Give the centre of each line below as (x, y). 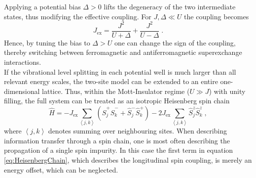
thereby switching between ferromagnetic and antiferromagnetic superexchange (123, 52)
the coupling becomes (217, 16)
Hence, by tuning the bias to (47, 42)
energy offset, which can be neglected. (61, 169)
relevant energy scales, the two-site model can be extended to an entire (111, 81)
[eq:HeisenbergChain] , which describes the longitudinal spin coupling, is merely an (128, 160)
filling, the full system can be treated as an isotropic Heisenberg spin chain (117, 101)
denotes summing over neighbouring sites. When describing (138, 131)
